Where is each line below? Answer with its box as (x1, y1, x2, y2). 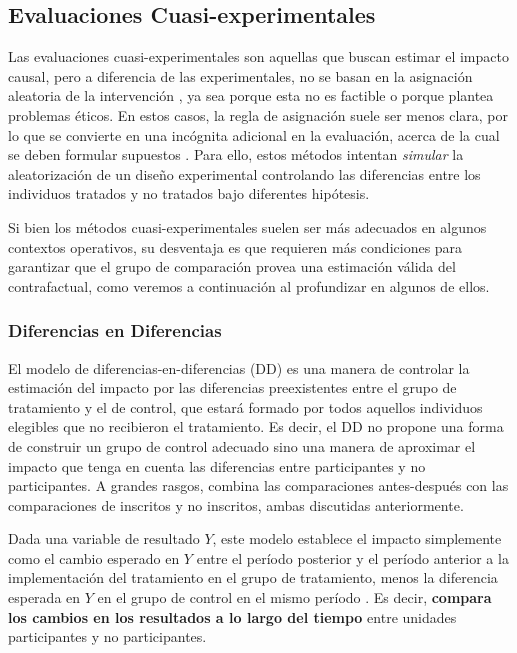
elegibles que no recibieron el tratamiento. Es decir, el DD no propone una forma (8, 416, 504, 437)
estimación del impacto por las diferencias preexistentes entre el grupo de (8, 377, 457, 398)
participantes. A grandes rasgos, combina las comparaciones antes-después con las (8, 475, 509, 496)
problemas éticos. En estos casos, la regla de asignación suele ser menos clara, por (8, 104, 509, 125)
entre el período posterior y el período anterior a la (196, 547, 509, 568)
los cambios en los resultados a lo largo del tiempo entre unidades (8, 606, 457, 627)
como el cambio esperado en (8, 547, 180, 568)
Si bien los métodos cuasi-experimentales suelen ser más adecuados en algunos (8, 216, 487, 237)
